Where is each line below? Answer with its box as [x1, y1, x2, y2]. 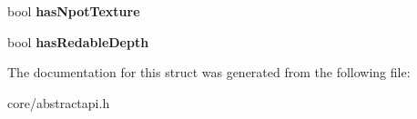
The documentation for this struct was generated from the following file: [7, 63, 411, 82]
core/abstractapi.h [7, 93, 110, 112]
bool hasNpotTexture [7, 2, 140, 20]
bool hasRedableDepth [7, 32, 149, 51]
